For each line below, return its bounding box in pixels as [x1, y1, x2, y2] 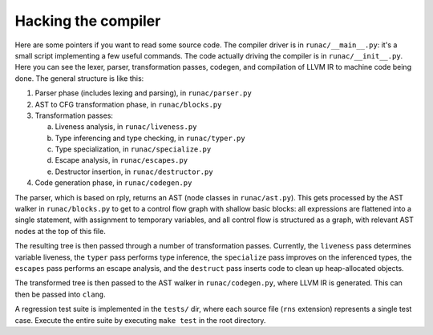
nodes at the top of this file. [14, 226, 106, 236]
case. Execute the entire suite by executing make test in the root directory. [14, 315, 266, 325]
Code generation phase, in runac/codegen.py [34, 178, 192, 188]
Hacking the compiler [14, 12, 161, 30]
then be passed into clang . [14, 289, 106, 299]
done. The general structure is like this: [14, 73, 144, 83]
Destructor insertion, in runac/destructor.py [55, 167, 213, 176]
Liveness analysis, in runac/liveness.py [55, 122, 197, 131]
